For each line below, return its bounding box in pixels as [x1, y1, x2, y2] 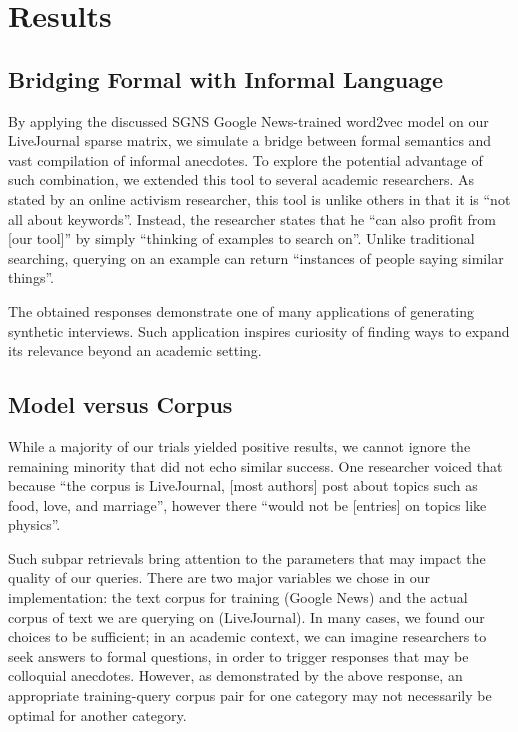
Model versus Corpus [8, 389, 233, 420]
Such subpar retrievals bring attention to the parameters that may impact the [8, 547, 486, 568]
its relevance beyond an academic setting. [8, 340, 262, 361]
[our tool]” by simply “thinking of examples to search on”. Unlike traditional [8, 228, 475, 249]
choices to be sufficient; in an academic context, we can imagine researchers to [8, 626, 487, 647]
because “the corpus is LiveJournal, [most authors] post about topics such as [8, 475, 478, 496]
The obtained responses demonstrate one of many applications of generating [8, 300, 475, 321]
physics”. [8, 514, 61, 535]
